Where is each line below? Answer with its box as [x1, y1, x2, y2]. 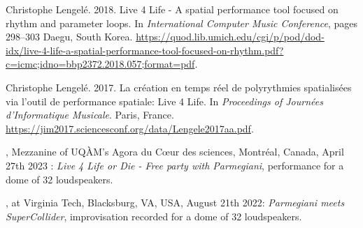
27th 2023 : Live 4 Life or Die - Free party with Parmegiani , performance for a [6, 158, 344, 172]
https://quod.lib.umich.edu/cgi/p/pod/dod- [136, 29, 325, 44]
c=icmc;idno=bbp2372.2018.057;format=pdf [6, 56, 195, 71]
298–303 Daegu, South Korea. [6, 29, 133, 44]
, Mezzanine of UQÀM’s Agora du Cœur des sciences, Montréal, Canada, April [6, 144, 344, 159]
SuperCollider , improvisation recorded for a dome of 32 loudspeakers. [6, 208, 302, 223]
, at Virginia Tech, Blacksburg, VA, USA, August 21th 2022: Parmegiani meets [6, 195, 345, 210]
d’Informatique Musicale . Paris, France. [6, 107, 174, 122]
